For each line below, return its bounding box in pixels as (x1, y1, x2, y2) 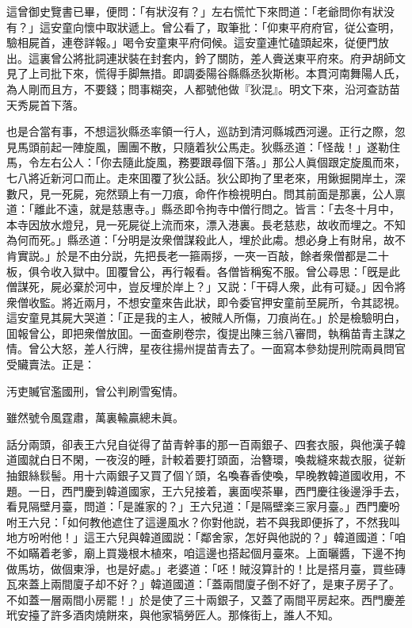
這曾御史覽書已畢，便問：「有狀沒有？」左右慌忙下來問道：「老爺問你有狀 (6, 3, 383, 19)
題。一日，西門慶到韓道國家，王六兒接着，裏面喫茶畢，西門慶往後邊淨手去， (6, 482, 406, 499)
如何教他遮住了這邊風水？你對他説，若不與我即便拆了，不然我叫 (67, 513, 400, 530)
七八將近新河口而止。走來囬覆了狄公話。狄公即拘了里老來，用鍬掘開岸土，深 (6, 169, 406, 186)
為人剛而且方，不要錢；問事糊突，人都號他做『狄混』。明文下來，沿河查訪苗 (6, 80, 400, 97)
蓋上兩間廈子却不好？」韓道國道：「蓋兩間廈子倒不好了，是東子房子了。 (28, 576, 400, 592)
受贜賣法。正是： (6, 356, 95, 373)
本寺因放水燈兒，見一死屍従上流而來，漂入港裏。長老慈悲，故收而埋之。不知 (6, 216, 406, 232)
